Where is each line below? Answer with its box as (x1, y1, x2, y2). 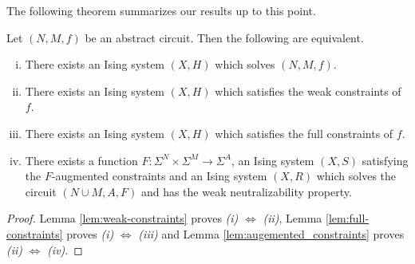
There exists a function (25, 152, 138, 168)
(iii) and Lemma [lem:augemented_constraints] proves (138, 225, 405, 242)
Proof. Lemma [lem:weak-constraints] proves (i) (6, 210, 239, 227)
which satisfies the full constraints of (215, 124, 393, 141)
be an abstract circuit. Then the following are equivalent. (85, 29, 364, 45)
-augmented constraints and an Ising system (51, 167, 267, 184)
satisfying (362, 152, 409, 168)
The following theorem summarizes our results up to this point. (6, 2, 316, 18)
